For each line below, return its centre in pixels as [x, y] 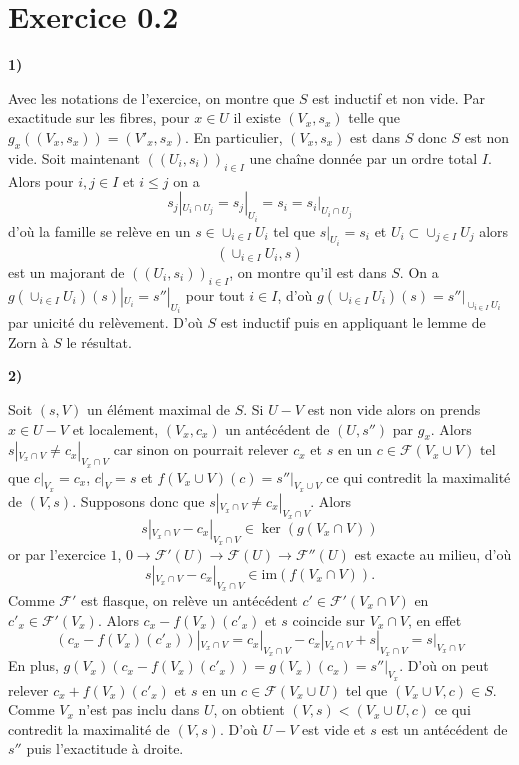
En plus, [33, 665]
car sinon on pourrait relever [201, 449]
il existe [257, 117]
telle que [374, 117]
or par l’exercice [57, 554]
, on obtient [249, 709]
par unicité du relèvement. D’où [105, 322]
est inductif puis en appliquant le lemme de [353, 322]
